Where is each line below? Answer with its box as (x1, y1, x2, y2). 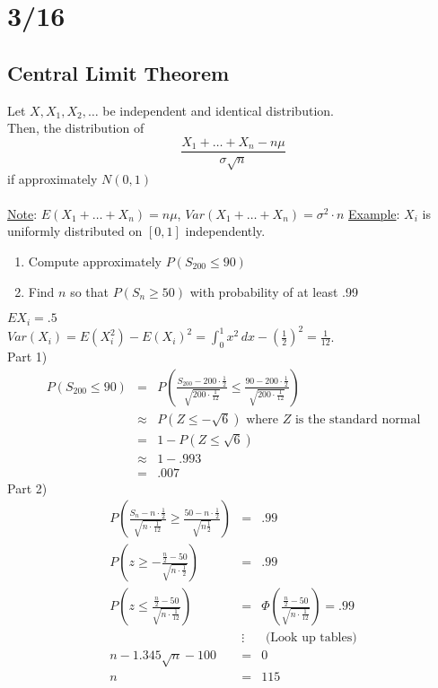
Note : (7, 204, 38, 222)
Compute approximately (28, 251, 162, 270)
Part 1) (7, 346, 48, 365)
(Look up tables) (265, 631, 357, 645)
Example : (348, 204, 400, 222)
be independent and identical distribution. (102, 100, 334, 119)
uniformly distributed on (7, 222, 143, 240)
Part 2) (7, 478, 48, 497)
